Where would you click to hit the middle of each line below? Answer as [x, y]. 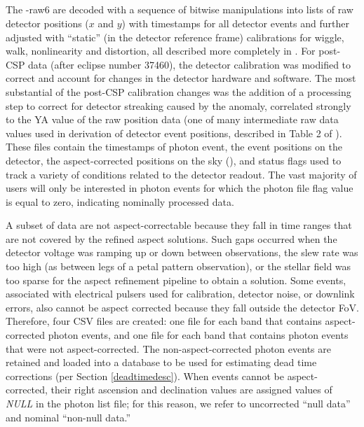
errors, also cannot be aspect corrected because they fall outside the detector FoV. [182, 307]
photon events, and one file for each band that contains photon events [198, 335]
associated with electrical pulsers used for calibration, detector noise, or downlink [180, 294]
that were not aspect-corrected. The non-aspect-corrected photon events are [168, 348]
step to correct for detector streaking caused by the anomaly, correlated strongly [178, 105]
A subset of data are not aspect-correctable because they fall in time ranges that [179, 225]
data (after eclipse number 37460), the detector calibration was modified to [190, 64]
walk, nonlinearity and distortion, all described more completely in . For [161, 51]
